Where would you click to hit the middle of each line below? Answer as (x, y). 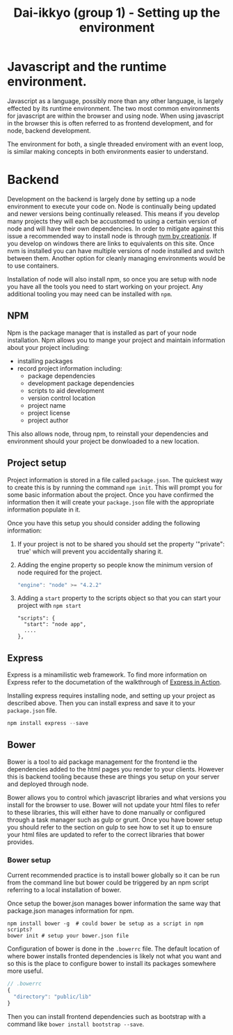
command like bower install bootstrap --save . (76, 1024)
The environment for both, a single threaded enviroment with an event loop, (115, 144)
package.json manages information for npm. (71, 911)
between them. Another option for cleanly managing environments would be (116, 258)
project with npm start (49, 606)
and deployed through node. (48, 784)
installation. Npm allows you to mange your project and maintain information (116, 340)
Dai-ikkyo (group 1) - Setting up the (117, 13)
